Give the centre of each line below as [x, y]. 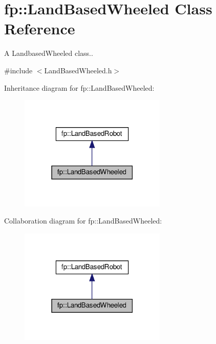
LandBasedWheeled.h [78, 70]
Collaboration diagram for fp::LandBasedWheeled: [83, 221]
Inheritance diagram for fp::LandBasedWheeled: [79, 87]
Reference [40, 28]
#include [18, 70]
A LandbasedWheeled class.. [49, 53]
